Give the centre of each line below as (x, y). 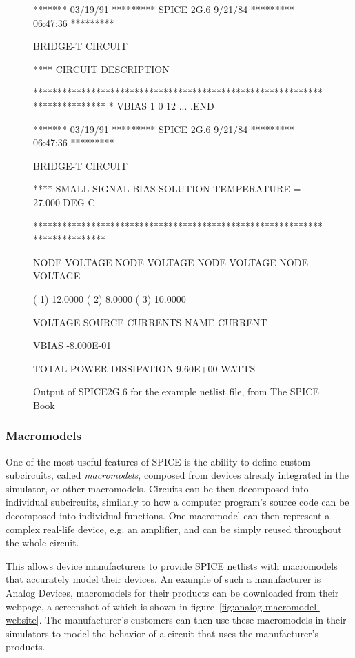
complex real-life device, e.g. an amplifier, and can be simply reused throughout (174, 529)
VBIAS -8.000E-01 (72, 345)
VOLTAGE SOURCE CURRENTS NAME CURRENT (150, 322)
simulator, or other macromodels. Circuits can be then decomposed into (157, 488)
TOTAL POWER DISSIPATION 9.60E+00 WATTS (144, 368)
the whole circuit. (42, 542)
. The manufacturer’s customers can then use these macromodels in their (193, 620)
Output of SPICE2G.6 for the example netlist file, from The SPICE (176, 391)
